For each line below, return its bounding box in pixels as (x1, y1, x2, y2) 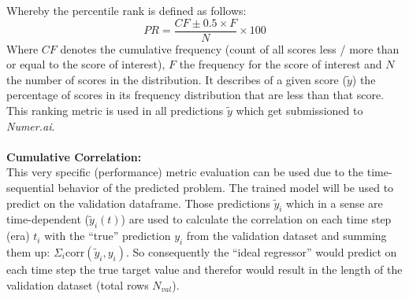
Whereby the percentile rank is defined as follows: (6, 2, 247, 18)
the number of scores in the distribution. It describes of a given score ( (6, 71, 347, 87)
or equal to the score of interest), (6, 56, 165, 72)
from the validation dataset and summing (186, 227, 387, 244)
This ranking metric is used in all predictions (6, 102, 224, 119)
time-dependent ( (6, 211, 89, 227)
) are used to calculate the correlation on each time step (121, 211, 392, 227)
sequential (6, 179, 54, 195)
